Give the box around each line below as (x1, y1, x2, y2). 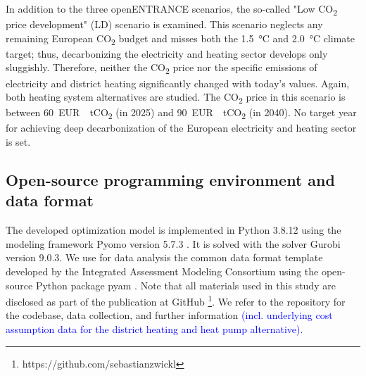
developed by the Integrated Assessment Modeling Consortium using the (6, 263, 319, 278)
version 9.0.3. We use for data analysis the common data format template (6, 250, 323, 265)
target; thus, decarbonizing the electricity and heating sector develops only (6, 46, 328, 61)
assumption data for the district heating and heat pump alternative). (6, 322, 303, 336)
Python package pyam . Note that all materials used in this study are (35, 277, 336, 292)
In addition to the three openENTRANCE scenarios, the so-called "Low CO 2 (6, 1, 338, 18)
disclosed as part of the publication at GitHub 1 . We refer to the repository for (6, 292, 346, 308)
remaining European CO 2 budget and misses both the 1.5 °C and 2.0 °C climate (6, 30, 355, 47)
